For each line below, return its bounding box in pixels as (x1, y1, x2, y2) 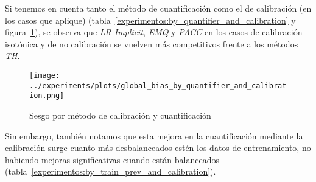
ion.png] (29, 91, 65, 100)
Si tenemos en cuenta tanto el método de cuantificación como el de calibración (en (5, 2, 312, 14)
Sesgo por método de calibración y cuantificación (29, 108, 211, 121)
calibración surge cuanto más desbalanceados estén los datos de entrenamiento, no (5, 141, 311, 154)
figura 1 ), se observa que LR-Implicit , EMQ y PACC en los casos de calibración (5, 26, 303, 38)
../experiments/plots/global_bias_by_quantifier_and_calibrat (29, 81, 287, 90)
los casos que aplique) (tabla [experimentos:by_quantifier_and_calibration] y (5, 13, 296, 26)
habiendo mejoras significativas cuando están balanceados (5, 153, 219, 166)
